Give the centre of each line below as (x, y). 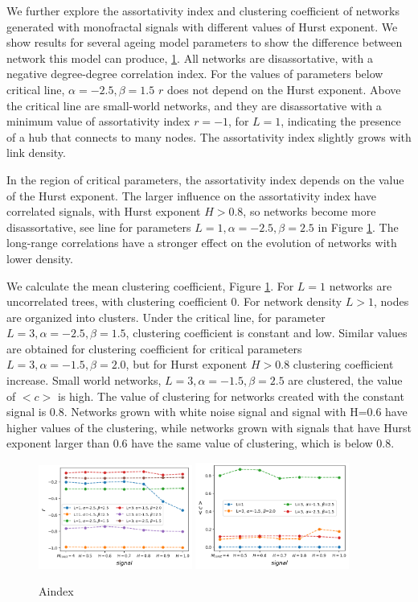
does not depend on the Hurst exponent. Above (284, 89)
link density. (36, 153)
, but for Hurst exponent (186, 364)
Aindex (56, 591)
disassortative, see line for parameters (99, 227)
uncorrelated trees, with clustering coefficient (117, 301)
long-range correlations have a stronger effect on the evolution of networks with (202, 243)
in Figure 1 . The (358, 227)
